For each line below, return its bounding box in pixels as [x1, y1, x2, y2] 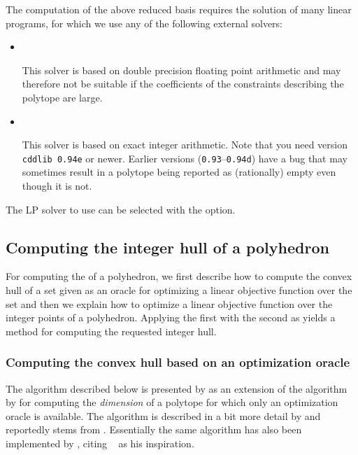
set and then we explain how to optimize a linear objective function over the [6, 296, 333, 311]
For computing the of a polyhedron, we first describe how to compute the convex [6, 269, 352, 283]
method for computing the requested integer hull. [6, 323, 217, 338]
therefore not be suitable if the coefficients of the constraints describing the [22, 76, 344, 91]
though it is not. [22, 178, 92, 192]
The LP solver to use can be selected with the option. [6, 202, 236, 216]
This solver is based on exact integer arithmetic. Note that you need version [22, 137, 348, 152]
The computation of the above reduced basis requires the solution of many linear [6, 2, 352, 16]
